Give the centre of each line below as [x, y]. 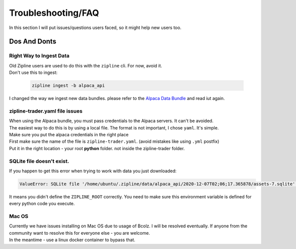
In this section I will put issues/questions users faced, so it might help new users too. [95, 28]
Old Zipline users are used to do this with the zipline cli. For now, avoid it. [86, 65]
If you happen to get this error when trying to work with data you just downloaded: [93, 171]
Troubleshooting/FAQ [54, 13]
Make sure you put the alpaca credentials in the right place [69, 134]
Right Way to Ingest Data [39, 56]
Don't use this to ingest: [33, 73]
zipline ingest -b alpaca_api [68, 86]
